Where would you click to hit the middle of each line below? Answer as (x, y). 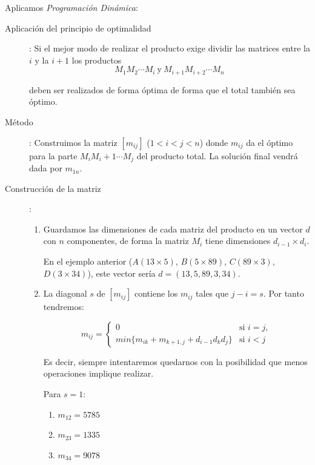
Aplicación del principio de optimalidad (78, 28)
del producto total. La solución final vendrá (217, 155)
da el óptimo (270, 142)
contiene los (156, 293)
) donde (214, 142)
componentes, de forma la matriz (128, 241)
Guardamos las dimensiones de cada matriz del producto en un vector (173, 229)
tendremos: (64, 307)
